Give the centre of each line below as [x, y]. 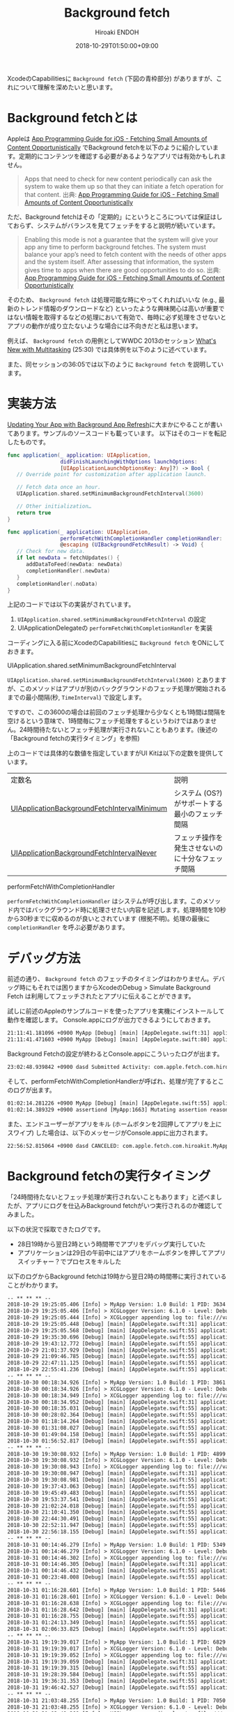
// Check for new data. [51, 552]
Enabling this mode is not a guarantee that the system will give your [121, 239]
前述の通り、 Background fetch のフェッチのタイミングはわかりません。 [110, 979]
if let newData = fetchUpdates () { [68, 558]
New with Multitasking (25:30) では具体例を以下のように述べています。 [109, 349]
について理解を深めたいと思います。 [65, 87]
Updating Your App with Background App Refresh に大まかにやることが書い [115, 425]
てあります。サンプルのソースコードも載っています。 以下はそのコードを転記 [117, 433]
